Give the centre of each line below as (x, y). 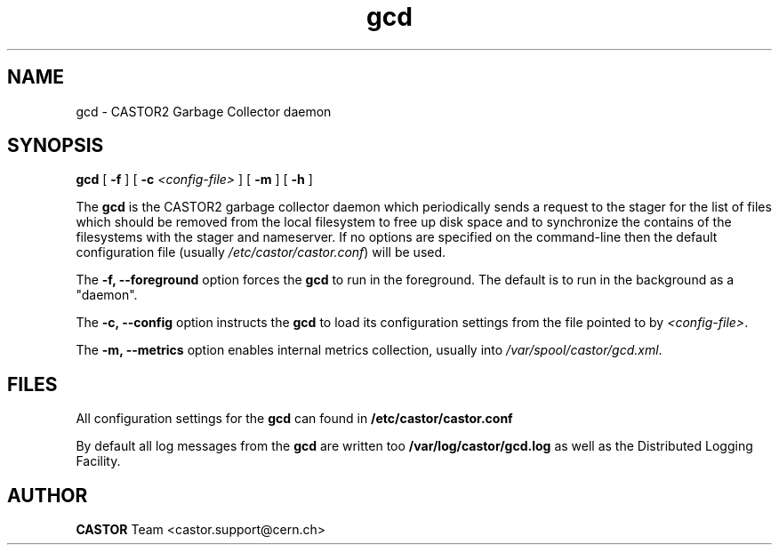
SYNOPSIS (56, 146)
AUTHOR (48, 495)
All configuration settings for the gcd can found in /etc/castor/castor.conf (294, 419)
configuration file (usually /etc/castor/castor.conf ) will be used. (261, 252)
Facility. (98, 461)
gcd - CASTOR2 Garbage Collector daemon (204, 111)
